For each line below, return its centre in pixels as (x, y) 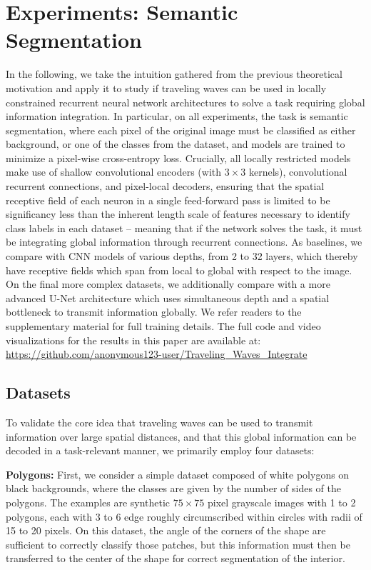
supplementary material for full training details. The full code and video (163, 326)
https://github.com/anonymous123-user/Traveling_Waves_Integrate (157, 354)
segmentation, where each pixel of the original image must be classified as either (181, 130)
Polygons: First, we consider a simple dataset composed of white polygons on (178, 474)
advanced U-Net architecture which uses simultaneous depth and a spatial (168, 297)
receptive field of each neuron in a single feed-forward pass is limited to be (168, 200)
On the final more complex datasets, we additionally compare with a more (168, 284)
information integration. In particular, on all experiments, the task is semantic (177, 116)
